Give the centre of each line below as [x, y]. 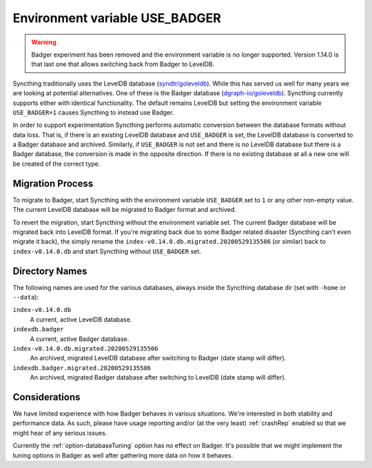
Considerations [46, 397]
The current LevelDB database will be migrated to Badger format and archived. [125, 210]
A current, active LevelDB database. [81, 319]
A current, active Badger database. [80, 339]
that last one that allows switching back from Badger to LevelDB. [123, 64]
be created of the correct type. [56, 164]
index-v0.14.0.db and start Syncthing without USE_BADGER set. [107, 251]
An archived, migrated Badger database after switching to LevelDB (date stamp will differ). [158, 378]
